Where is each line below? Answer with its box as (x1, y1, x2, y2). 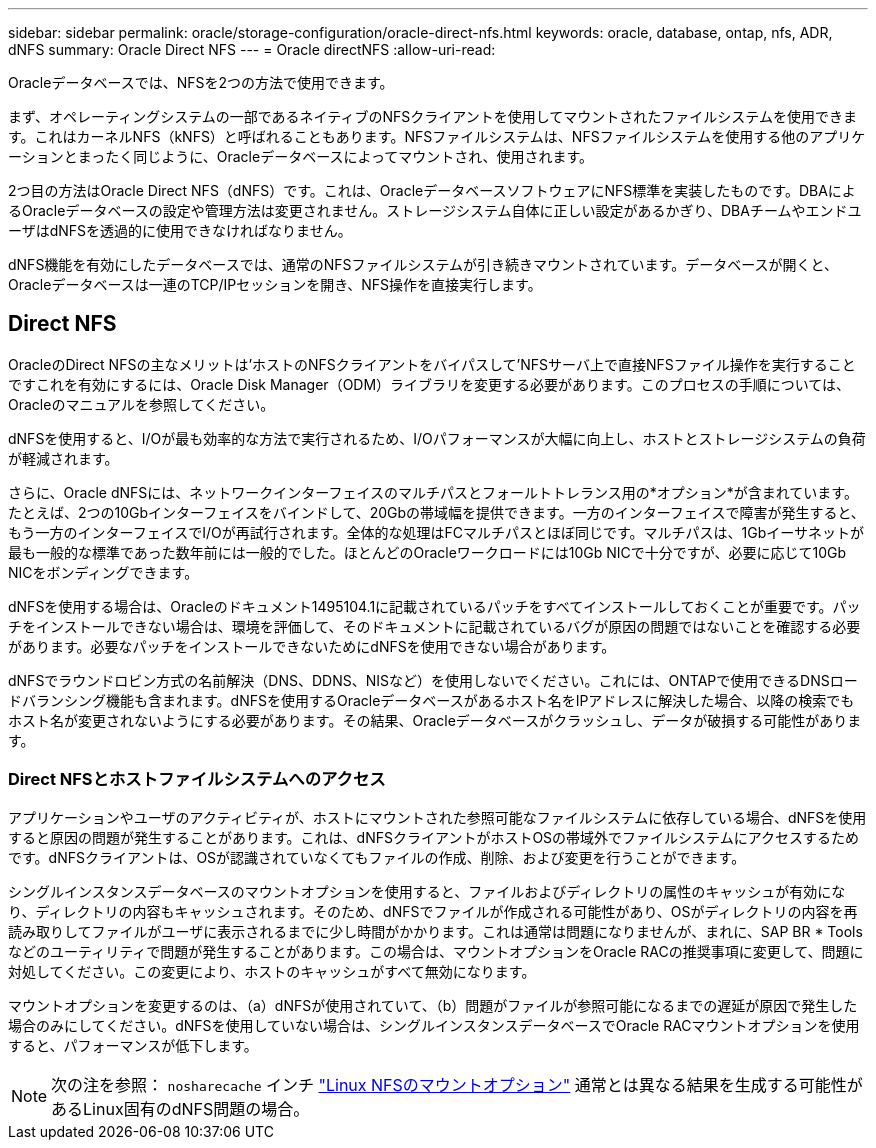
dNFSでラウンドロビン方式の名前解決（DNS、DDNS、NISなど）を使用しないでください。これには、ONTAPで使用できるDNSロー (8, 671, 858, 689)
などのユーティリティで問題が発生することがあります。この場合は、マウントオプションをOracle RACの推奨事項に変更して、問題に (8, 942, 864, 960)
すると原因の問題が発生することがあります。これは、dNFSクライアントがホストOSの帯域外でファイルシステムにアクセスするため (8, 828, 859, 846)
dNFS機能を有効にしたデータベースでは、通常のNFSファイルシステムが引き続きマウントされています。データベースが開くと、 (8, 256, 838, 273)
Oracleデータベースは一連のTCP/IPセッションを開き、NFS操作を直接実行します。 (8, 276, 542, 293)
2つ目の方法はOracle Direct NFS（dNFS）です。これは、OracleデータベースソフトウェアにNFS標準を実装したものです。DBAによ (8, 182, 856, 199)
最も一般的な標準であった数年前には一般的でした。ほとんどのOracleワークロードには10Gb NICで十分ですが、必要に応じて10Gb (8, 543, 847, 561)
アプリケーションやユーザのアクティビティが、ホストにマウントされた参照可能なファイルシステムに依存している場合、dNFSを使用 (8, 808, 867, 826)
